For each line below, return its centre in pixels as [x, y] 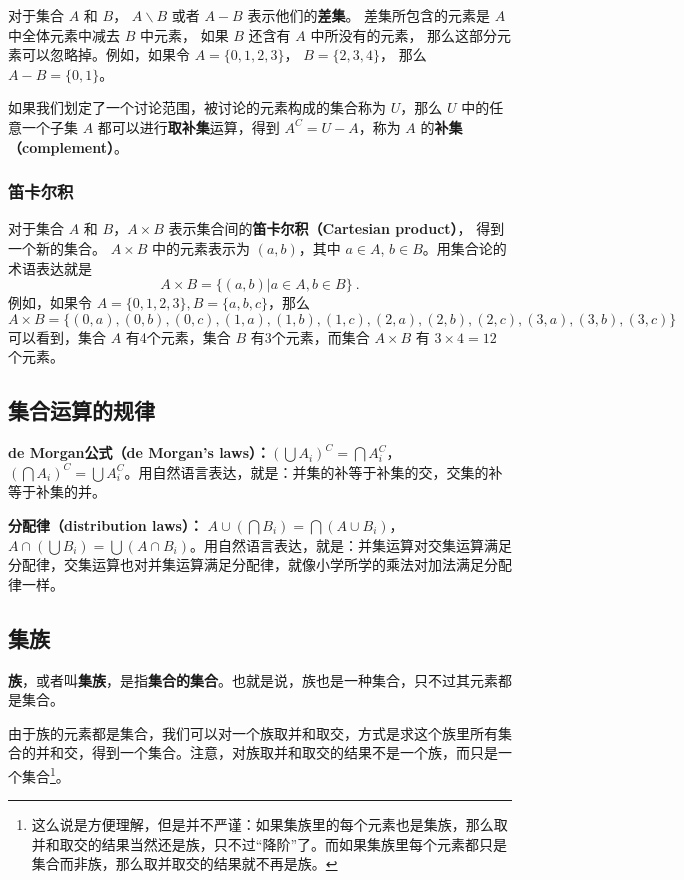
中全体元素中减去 [64, 34]
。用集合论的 [464, 247]
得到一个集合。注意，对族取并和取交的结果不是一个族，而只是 [294, 752]
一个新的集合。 [57, 247]
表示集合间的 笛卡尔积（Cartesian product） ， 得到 [336, 228]
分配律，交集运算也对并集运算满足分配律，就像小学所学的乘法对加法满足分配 [260, 564]
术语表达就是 [50, 267]
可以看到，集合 [57, 336]
